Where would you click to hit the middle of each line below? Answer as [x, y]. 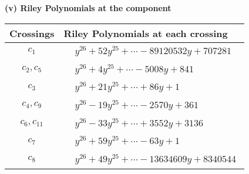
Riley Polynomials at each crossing [146, 33]
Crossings [32, 33]
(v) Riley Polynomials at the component [88, 8]
